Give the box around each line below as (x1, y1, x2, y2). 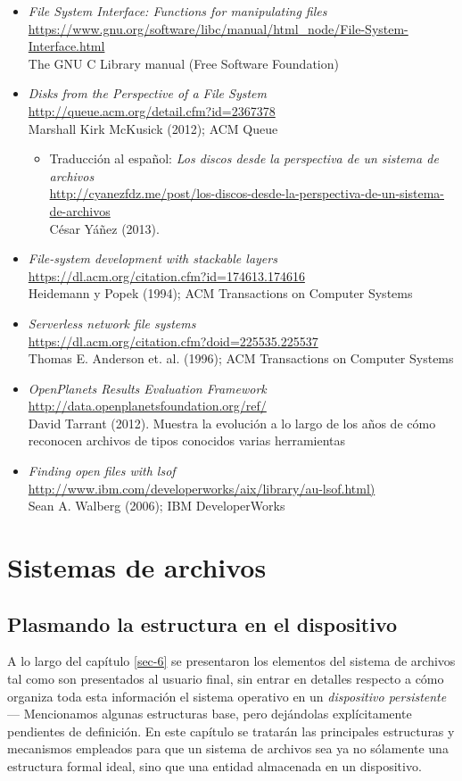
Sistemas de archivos (7, 549, 267, 586)
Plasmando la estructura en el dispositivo (7, 610, 398, 637)
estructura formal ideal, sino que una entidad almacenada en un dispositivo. (7, 756, 422, 775)
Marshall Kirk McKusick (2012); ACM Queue (28, 119, 278, 137)
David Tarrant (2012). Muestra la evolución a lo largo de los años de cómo (28, 413, 436, 432)
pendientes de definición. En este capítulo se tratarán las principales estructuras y (7, 721, 455, 740)
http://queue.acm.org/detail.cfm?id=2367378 (28, 101, 276, 120)
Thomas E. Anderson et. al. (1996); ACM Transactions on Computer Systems (28, 349, 454, 368)
